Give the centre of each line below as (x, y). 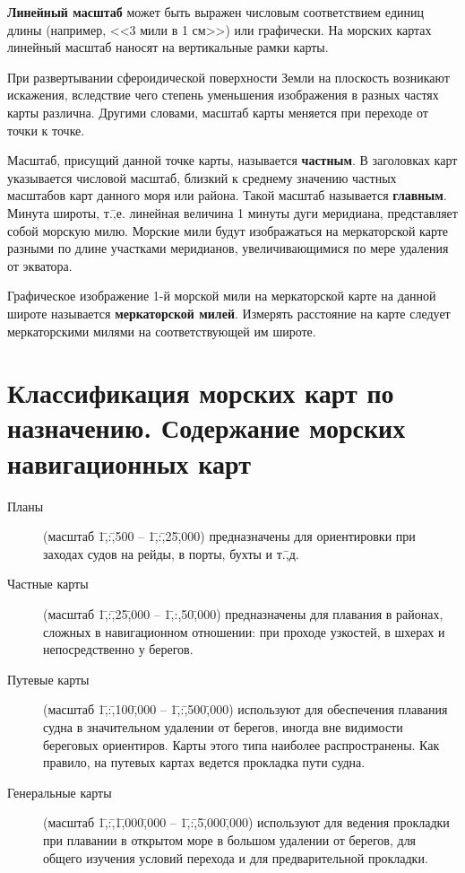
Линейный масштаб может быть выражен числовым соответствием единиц (215, 12)
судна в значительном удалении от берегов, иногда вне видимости (223, 726)
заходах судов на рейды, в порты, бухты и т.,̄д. (171, 553)
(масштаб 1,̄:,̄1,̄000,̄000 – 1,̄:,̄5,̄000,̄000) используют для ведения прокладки (246, 822)
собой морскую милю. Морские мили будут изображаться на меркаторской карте (228, 230)
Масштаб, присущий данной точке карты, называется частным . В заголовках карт (232, 160)
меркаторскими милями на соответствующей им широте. (162, 331)
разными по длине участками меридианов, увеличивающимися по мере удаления (228, 248)
